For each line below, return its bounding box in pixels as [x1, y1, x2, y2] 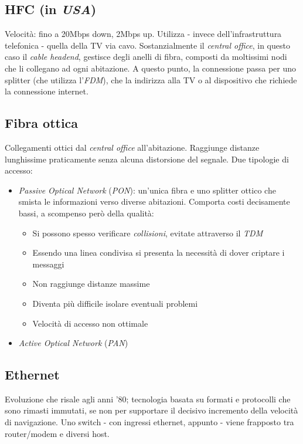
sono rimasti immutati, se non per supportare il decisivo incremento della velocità [5, 404, 298, 416]
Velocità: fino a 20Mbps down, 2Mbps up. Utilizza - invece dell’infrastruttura [5, 28, 282, 40]
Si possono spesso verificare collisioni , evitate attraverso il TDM [32, 226, 263, 239]
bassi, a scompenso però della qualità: [18, 206, 154, 219]
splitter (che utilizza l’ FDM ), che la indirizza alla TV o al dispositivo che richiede [5, 73, 297, 86]
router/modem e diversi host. [5, 427, 110, 439]
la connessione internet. [5, 85, 88, 97]
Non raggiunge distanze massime [32, 277, 150, 290]
